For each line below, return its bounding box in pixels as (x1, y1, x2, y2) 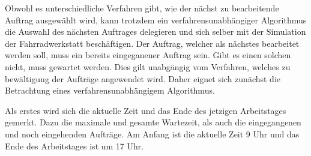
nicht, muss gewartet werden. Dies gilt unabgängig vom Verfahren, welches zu (5, 60, 291, 73)
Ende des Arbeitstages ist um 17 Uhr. (5, 139, 144, 152)
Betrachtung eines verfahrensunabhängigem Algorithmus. (5, 84, 215, 97)
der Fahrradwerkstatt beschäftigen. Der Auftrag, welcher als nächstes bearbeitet (5, 37, 300, 49)
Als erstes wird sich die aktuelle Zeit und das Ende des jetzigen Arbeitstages (5, 104, 286, 116)
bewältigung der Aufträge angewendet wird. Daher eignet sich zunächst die (5, 72, 281, 85)
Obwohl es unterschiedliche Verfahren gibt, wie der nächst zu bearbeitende (5, 2, 279, 14)
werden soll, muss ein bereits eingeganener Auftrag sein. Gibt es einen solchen (5, 49, 291, 61)
